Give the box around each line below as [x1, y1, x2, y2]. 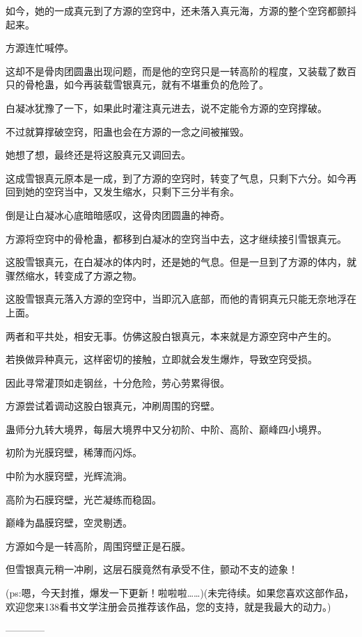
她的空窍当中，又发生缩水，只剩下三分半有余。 [24, 184, 239, 199]
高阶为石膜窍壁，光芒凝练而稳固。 [6, 492, 162, 506]
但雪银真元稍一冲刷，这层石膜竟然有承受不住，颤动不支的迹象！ [6, 562, 298, 576]
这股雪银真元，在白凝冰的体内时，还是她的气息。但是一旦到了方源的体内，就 [6, 255, 356, 269]
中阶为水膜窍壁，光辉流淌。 [6, 469, 132, 483]
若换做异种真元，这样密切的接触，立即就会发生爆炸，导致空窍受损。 [6, 352, 317, 366]
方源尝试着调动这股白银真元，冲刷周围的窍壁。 [6, 398, 220, 413]
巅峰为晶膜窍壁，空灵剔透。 [6, 515, 132, 530]
